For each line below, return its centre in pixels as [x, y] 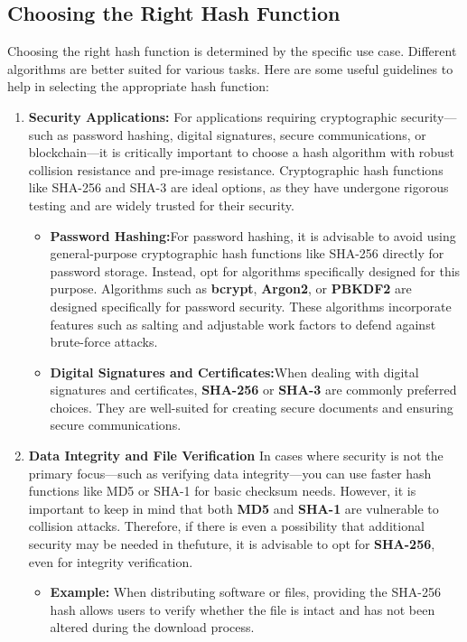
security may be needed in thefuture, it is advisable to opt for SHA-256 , [232, 544]
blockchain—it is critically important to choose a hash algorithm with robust [241, 152]
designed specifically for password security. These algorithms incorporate [251, 306]
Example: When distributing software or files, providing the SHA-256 [245, 592]
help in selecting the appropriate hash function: [138, 86]
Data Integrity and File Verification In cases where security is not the [236, 456]
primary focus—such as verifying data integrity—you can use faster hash [230, 473]
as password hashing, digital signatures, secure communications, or [242, 134]
